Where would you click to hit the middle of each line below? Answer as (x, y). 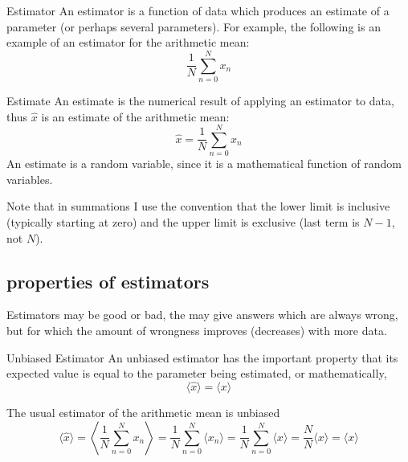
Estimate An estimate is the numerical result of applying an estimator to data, (200, 100)
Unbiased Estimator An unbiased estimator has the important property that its (202, 357)
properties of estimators (108, 281)
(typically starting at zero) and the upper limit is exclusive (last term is (183, 222)
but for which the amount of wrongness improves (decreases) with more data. (197, 330)
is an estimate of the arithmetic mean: (135, 116)
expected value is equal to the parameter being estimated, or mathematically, (197, 373)
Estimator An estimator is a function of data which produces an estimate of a (198, 10)
